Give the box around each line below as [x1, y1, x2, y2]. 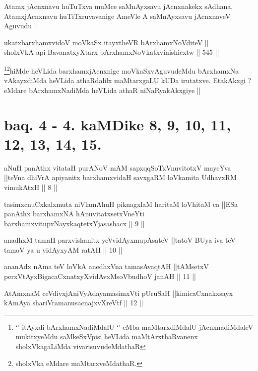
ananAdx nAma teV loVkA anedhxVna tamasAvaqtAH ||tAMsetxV [4, 261, 209, 272]
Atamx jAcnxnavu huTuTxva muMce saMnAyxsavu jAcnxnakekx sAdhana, [4, 1, 233, 11]
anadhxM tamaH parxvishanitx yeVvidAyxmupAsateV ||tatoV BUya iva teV [4, 235, 236, 245]
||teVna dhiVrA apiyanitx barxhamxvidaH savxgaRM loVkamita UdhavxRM [4, 172, 237, 183]
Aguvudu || [4, 20, 38, 31]
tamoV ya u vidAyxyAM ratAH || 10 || [4, 244, 123, 255]
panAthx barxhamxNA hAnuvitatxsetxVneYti [4, 208, 144, 219]
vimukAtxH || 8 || [4, 182, 58, 192]
